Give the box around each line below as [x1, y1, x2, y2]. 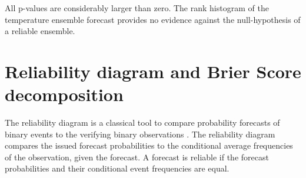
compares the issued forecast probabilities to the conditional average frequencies [5, 139, 293, 152]
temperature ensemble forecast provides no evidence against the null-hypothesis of [5, 13, 301, 25]
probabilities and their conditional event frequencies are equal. [5, 162, 229, 174]
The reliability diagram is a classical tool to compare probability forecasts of [5, 116, 280, 129]
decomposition [5, 82, 124, 106]
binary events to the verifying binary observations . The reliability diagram [5, 127, 275, 140]
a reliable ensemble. [5, 25, 75, 37]
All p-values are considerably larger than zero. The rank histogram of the [5, 2, 269, 14]
